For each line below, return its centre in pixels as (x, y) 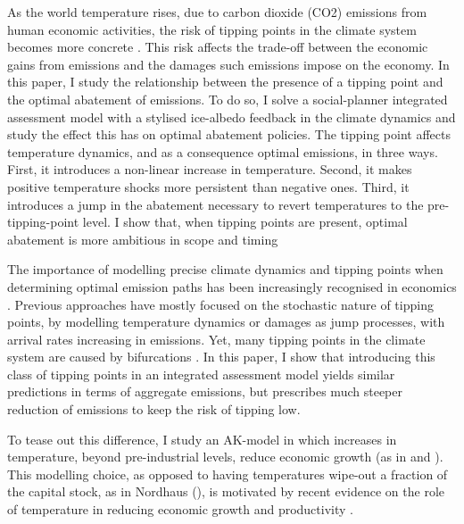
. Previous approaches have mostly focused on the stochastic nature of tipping (220, 304)
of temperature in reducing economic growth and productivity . (180, 509)
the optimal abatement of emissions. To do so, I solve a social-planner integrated (228, 99)
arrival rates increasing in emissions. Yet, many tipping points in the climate (216, 339)
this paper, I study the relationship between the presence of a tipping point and (225, 82)
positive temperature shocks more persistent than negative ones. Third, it (208, 186)
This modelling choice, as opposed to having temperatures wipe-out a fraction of (228, 474)
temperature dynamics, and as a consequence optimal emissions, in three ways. (223, 151)
